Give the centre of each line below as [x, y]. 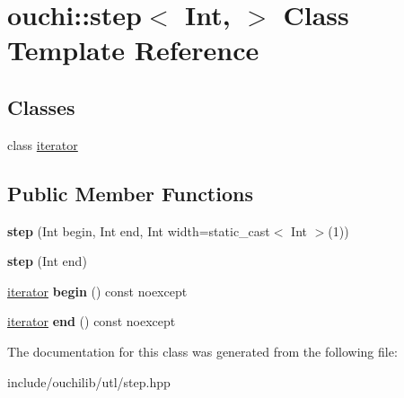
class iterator [43, 144]
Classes [41, 106]
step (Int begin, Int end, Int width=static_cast [139, 230]
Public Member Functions [130, 193]
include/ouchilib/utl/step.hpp [89, 381]
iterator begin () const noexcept [97, 291]
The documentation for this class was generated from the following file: [202, 351]
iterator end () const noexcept [92, 321]
